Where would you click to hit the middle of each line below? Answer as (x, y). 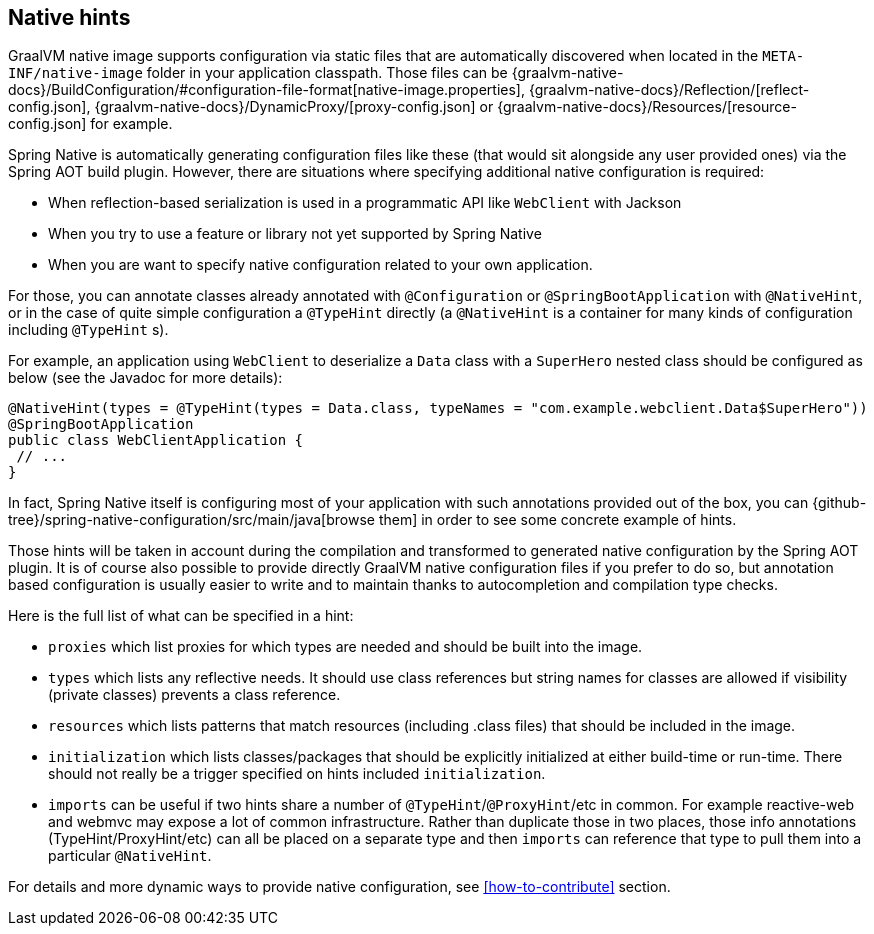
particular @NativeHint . (130, 856)
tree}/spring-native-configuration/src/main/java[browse (191, 520)
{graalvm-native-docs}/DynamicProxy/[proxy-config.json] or (294, 107)
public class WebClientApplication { (156, 440)
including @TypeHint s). (88, 330)
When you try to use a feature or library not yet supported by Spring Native (295, 234)
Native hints (69, 17)
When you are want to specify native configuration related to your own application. (320, 265)
